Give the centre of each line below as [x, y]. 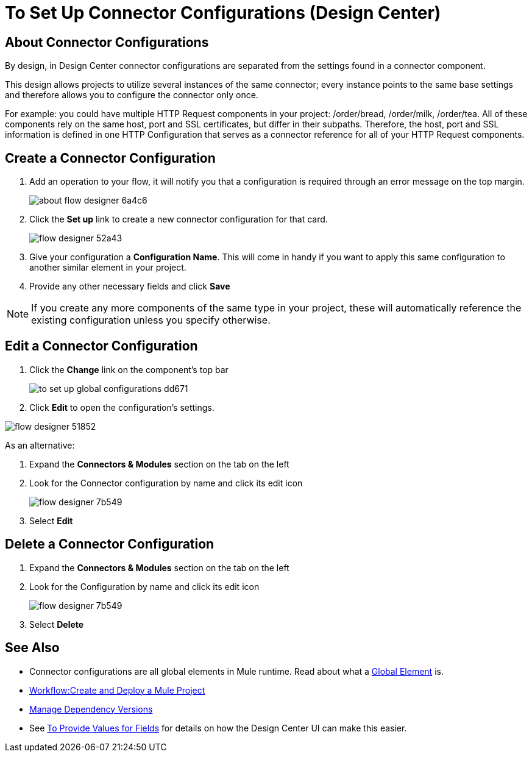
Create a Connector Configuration [110, 158]
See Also [32, 648]
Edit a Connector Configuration [101, 346]
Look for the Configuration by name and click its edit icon [144, 586]
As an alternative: [40, 445]
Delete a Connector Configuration [110, 544]
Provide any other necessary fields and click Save [130, 286]
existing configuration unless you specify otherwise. [151, 320]
